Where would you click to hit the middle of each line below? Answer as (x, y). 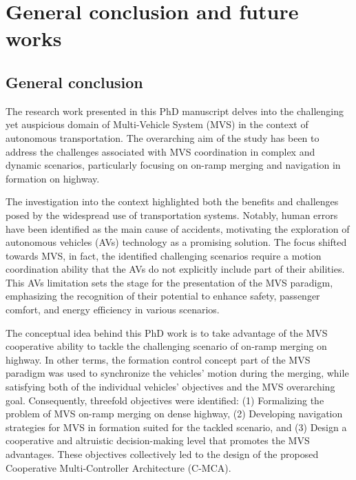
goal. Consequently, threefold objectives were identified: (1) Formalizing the (165, 400)
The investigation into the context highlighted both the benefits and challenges (172, 201)
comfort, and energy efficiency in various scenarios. (113, 310)
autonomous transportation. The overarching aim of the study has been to (163, 137)
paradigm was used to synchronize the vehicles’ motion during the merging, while (177, 373)
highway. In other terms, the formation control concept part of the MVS (158, 359)
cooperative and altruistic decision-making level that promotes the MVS (158, 440)
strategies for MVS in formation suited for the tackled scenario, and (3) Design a (176, 427)
